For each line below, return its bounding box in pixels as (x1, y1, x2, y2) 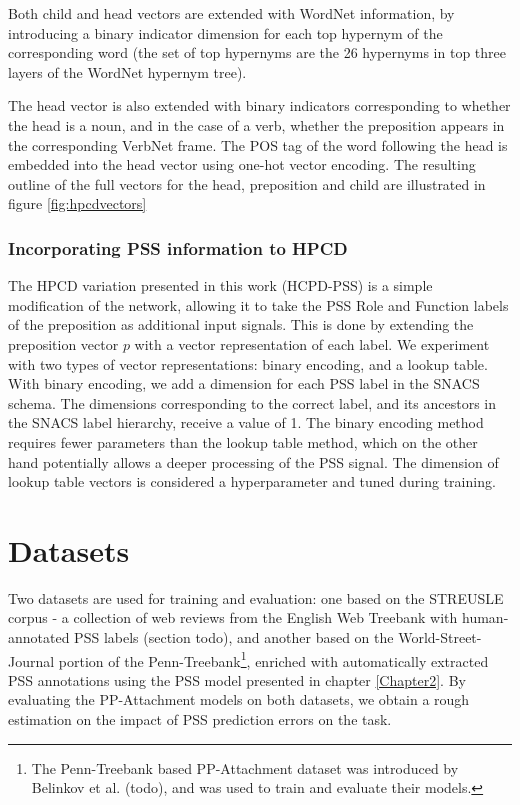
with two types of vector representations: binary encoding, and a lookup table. (8, 353, 488, 374)
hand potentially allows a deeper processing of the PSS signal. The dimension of (8, 451, 499, 472)
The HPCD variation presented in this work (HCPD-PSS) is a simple (8, 275, 433, 296)
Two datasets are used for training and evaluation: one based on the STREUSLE (8, 587, 504, 608)
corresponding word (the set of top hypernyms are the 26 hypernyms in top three (8, 42, 506, 63)
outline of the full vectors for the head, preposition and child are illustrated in (8, 173, 486, 194)
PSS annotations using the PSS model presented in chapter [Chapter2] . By (8, 669, 466, 690)
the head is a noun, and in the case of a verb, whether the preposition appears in (8, 114, 505, 135)
